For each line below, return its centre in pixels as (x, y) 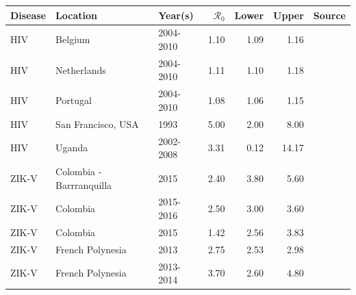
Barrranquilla (84, 184)
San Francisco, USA (97, 124)
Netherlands (81, 69)
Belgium (73, 39)
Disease (28, 15)
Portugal (74, 100)
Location (76, 15)
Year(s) (176, 15)
